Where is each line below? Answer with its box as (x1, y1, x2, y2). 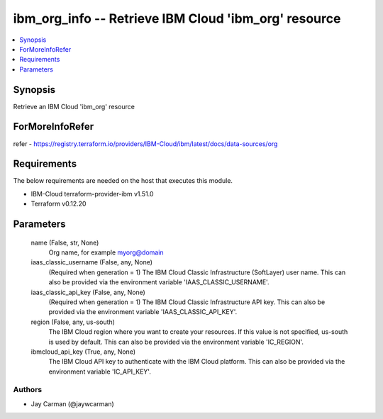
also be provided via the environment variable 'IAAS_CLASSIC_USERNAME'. (48, 278, 270, 286)
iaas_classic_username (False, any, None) (30, 258, 152, 267)
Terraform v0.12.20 (30, 199, 87, 208)
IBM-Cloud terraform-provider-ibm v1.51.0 (30, 189, 154, 198)
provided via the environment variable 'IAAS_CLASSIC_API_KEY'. (48, 308, 238, 316)
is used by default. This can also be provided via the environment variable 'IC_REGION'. (48, 337, 304, 346)
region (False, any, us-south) (30, 318, 115, 326)
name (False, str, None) (30, 238, 99, 247)
